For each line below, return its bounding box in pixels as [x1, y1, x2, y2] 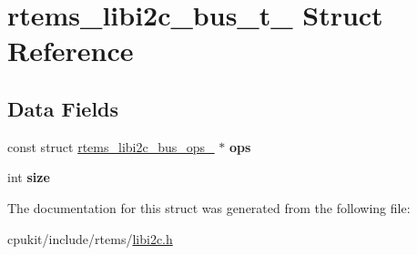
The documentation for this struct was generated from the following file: [7, 198, 411, 217]
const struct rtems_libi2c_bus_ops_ [7, 137, 215, 156]
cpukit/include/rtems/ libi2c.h [7, 229, 173, 248]
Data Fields [7, 94, 119, 122]
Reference [7, 32, 134, 69]
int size [7, 168, 50, 187]
